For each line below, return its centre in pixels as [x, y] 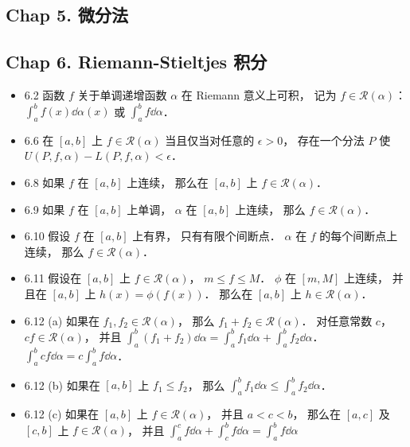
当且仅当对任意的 [210, 140]
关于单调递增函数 [122, 94]
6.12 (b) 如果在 [62, 385]
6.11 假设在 [53, 278]
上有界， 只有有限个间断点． [207, 236]
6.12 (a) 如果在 [62, 320]
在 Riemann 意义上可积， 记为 [259, 94]
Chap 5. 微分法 [67, 15]
